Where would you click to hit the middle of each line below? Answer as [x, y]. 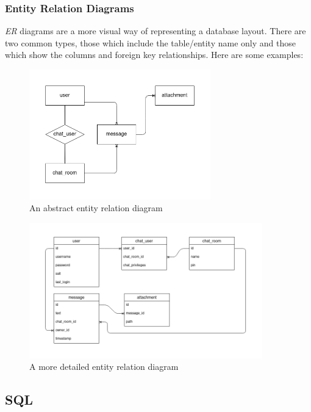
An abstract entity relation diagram [96, 208]
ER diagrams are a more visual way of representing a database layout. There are [155, 31]
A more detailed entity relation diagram [104, 367]
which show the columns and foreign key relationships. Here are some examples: [154, 55]
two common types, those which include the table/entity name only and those [150, 42]
